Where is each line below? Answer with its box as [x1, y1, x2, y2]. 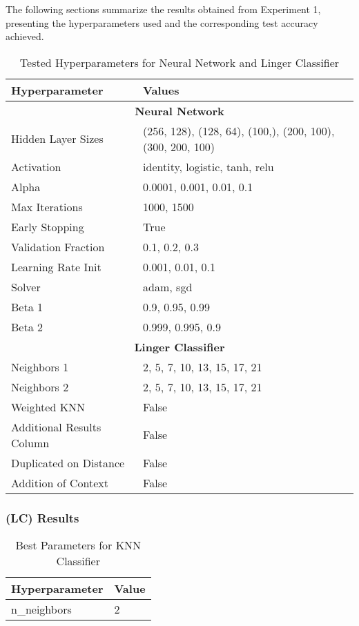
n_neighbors [11, 601, 72, 617]
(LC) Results [6, 509, 79, 526]
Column [11, 434, 50, 451]
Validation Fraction [11, 238, 105, 255]
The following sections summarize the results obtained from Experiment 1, [6, 2, 321, 16]
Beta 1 [11, 298, 43, 315]
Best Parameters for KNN [15, 537, 142, 553]
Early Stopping [11, 218, 84, 235]
